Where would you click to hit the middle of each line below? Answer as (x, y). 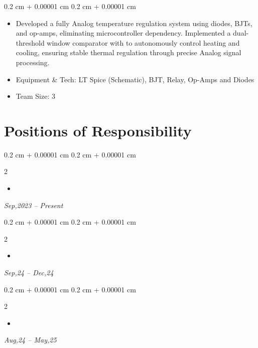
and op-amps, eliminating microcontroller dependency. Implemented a (123, 33)
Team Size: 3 (35, 96)
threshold (30, 42)
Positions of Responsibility (98, 130)
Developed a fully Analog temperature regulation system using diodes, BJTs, (134, 23)
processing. (33, 62)
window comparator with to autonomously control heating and (143, 42)
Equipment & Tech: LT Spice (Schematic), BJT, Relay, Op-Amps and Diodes (135, 79)
